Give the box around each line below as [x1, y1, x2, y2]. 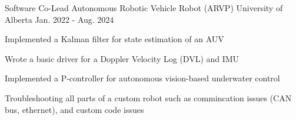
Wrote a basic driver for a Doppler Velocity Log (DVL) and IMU [5, 52, 240, 64]
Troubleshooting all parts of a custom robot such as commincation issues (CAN [5, 91, 292, 104]
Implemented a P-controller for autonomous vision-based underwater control [5, 72, 280, 84]
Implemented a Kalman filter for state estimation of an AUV [5, 33, 224, 45]
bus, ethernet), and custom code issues [5, 103, 144, 115]
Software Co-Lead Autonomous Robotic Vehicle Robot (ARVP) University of [5, 2, 283, 13]
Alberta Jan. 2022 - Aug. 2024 [5, 13, 114, 25]
